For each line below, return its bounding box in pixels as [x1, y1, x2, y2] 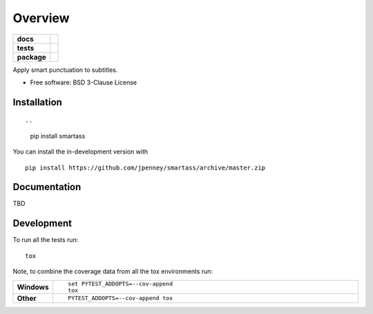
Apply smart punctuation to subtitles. [12, 66, 118, 74]
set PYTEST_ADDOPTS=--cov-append [68, 280, 173, 287]
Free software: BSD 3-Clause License [30, 78, 137, 86]
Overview [12, 10, 70, 26]
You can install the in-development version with [12, 147, 149, 156]
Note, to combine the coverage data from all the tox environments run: [12, 267, 213, 276]
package [17, 52, 46, 62]
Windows [17, 282, 49, 292]
